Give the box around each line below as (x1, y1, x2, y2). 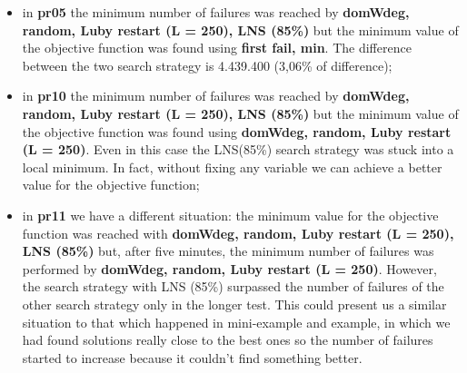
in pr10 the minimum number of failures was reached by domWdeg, (22, 86, 410, 105)
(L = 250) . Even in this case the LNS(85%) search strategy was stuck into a (22, 140, 454, 159)
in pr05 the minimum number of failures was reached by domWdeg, (22, 3, 410, 21)
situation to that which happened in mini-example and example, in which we (22, 312, 451, 331)
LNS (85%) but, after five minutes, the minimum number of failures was (22, 241, 434, 260)
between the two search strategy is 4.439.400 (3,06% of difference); (22, 55, 392, 74)
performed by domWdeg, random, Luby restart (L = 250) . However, (22, 259, 437, 278)
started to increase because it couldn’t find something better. (22, 348, 363, 367)
